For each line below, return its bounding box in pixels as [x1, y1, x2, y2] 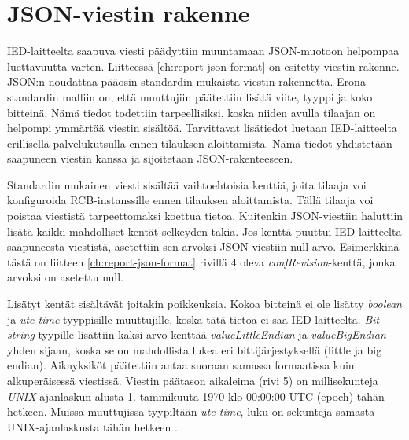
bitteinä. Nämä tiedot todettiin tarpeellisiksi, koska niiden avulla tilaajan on [7, 104, 376, 120]
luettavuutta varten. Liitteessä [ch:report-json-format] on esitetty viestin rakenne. [7, 57, 400, 74]
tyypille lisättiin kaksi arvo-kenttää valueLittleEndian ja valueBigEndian [38, 326, 386, 343]
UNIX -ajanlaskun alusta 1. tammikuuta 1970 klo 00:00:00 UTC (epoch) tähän [7, 387, 385, 404]
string [7, 326, 35, 343]
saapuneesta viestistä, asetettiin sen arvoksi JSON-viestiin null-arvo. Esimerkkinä [7, 238, 400, 255]
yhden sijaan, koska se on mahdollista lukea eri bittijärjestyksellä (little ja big [7, 341, 382, 357]
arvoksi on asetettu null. [7, 269, 123, 285]
